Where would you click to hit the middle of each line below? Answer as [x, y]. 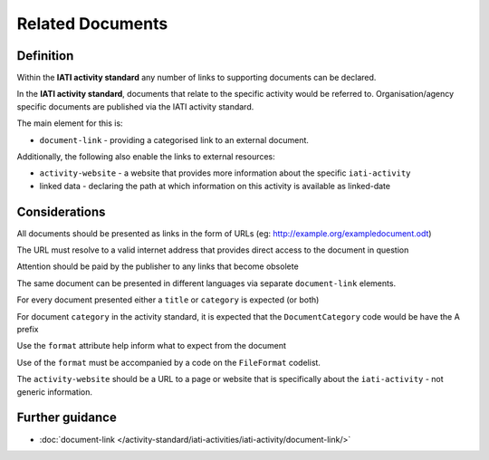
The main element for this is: [70, 123]
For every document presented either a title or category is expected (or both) [168, 300]
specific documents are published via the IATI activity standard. [135, 106]
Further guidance [67, 418]
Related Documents [92, 24]
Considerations [61, 211]
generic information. [55, 392]
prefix [28, 330]
